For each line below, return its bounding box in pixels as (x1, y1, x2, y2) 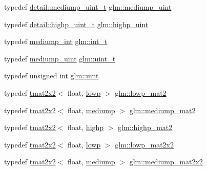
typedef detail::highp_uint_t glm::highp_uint (4, 18, 149, 29)
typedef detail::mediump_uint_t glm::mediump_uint (4, 2, 172, 12)
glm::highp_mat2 (118, 122, 173, 133)
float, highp (68, 122, 104, 133)
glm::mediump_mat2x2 (129, 156, 203, 167)
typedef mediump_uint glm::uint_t (4, 53, 116, 63)
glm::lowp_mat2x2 (115, 139, 174, 150)
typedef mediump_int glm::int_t (4, 36, 108, 47)
